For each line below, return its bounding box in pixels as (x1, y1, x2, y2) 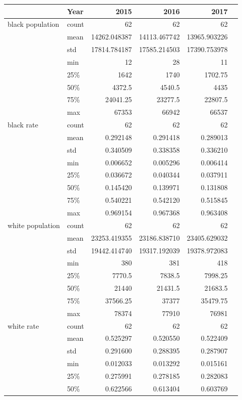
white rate (8, 320, 39, 331)
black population (8, 19, 59, 29)
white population (8, 219, 60, 230)
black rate (8, 119, 38, 130)
